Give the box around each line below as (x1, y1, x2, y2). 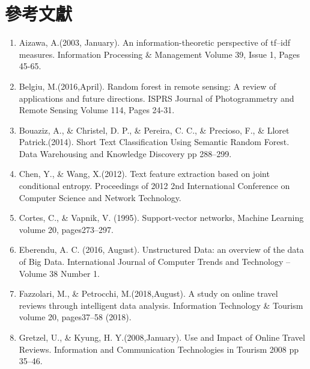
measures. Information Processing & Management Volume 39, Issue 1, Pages (19, 48, 300, 60)
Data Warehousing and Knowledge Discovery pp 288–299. (19, 147, 232, 160)
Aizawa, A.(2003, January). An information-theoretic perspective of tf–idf (19, 36, 290, 49)
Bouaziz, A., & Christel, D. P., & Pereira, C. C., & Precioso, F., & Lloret (19, 123, 290, 136)
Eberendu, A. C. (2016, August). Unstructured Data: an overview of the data (19, 243, 304, 256)
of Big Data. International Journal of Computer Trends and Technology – (19, 255, 290, 268)
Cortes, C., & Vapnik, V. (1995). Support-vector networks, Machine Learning (19, 211, 304, 224)
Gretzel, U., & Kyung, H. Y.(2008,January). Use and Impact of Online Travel (19, 331, 305, 343)
